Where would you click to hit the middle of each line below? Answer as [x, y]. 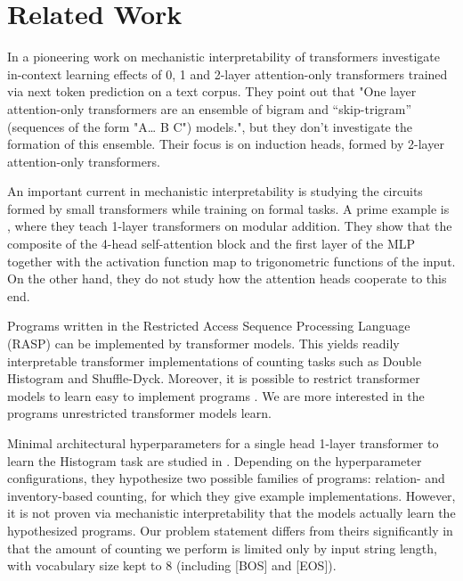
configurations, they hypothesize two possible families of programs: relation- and [226, 478]
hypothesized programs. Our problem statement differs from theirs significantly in [230, 530]
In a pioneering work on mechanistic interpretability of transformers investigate [223, 57]
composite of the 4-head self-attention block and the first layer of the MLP [211, 244]
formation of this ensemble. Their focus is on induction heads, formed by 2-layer [226, 144]
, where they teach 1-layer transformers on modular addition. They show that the [230, 226]
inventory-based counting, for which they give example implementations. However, [231, 495]
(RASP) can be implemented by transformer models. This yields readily [203, 344]
